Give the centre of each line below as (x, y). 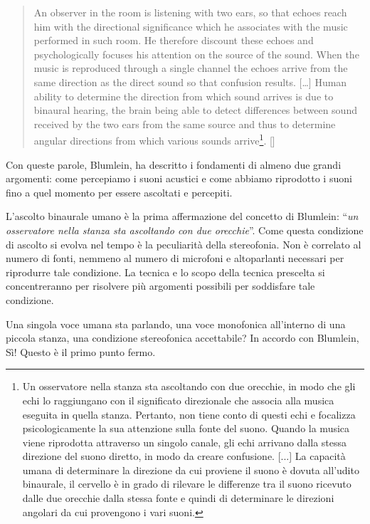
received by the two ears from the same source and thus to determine (185, 124)
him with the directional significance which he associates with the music (191, 26)
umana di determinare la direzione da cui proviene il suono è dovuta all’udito (191, 470)
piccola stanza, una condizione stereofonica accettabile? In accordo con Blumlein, (183, 338)
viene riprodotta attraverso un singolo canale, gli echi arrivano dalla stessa (185, 442)
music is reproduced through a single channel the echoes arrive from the (191, 68)
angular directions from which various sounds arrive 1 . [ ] (154, 139)
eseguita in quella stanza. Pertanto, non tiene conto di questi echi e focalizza (189, 414)
